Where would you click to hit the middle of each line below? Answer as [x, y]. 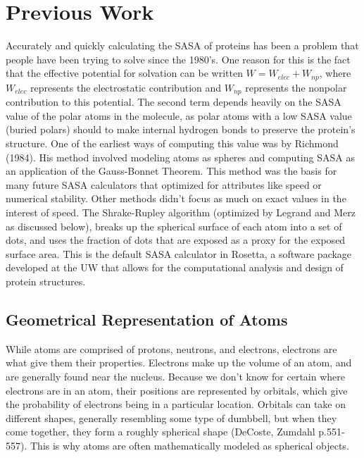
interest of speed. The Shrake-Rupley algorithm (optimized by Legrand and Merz [181, 212]
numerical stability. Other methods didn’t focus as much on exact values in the [176, 198]
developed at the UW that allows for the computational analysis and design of [175, 267]
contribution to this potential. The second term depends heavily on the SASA [174, 102]
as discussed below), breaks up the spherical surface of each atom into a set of [174, 226]
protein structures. [46, 281]
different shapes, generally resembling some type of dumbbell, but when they [171, 417]
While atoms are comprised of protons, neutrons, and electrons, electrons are [171, 348]
